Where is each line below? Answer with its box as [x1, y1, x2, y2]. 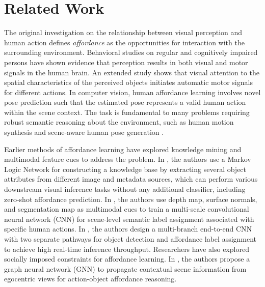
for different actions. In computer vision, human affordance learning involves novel [4, 87, 261, 97]
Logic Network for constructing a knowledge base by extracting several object [4, 163, 247, 174]
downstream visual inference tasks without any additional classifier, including [4, 184, 246, 194]
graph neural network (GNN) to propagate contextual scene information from [4, 263, 247, 274]
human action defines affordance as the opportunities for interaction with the [4, 37, 245, 47]
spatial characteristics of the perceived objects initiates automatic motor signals [4, 77, 253, 88]
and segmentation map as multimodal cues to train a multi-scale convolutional [4, 204, 249, 214]
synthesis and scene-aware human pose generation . [4, 127, 164, 137]
